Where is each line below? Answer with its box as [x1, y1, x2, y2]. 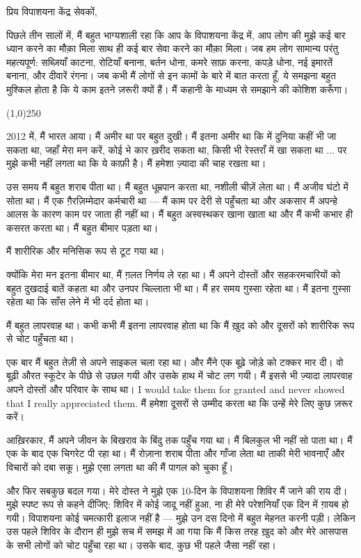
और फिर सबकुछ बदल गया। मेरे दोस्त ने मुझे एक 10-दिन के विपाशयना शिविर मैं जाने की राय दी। [6, 483, 348, 497]
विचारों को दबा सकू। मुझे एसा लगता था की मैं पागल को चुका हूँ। [6, 460, 234, 475]
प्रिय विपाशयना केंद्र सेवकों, [6, 4, 97, 18]
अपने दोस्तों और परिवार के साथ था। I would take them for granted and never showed [6, 382, 345, 397]
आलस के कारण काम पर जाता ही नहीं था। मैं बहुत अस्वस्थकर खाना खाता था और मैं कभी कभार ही [6, 207, 353, 221]
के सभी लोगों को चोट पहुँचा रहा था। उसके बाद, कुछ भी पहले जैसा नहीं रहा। [6, 538, 276, 552]
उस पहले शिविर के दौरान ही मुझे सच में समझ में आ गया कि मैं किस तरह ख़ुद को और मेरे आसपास [6, 524, 348, 539]
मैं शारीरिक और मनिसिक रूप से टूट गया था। [6, 244, 165, 258]
